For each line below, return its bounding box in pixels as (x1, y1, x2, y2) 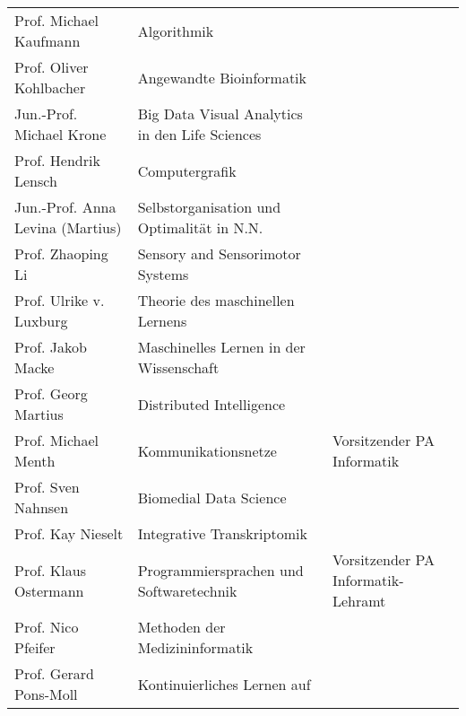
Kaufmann (14, 31, 81, 51)
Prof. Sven (14, 476, 80, 497)
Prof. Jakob (14, 336, 87, 357)
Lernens (137, 310, 187, 331)
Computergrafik (137, 160, 237, 181)
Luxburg (14, 310, 68, 331)
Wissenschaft (137, 357, 220, 378)
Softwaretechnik (137, 580, 237, 601)
